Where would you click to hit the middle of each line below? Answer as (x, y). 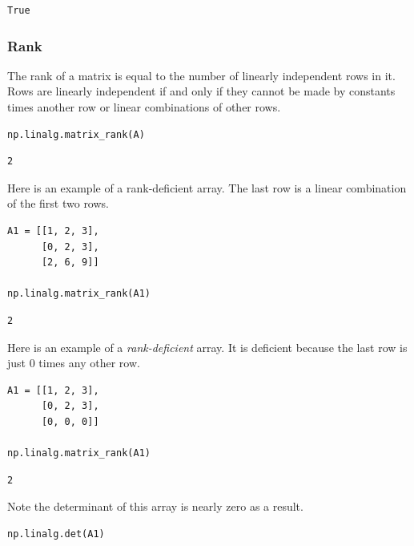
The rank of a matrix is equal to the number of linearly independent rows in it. (201, 75)
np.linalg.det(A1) (56, 534)
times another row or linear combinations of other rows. (144, 107)
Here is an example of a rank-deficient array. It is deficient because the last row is (207, 347)
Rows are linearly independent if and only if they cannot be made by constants (201, 91)
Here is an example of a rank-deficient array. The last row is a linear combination (207, 187)
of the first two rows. (58, 203)
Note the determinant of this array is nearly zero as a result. (155, 506)
